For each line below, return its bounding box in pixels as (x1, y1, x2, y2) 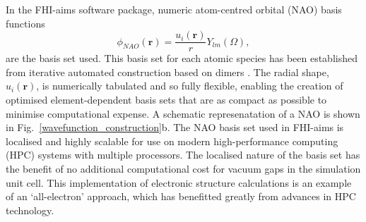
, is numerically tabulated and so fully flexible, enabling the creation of (36, 78, 343, 93)
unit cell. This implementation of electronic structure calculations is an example (6, 175, 352, 190)
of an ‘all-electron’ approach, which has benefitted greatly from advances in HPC (6, 189, 356, 204)
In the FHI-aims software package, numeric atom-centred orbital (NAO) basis (6, 2, 342, 16)
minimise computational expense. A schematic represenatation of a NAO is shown (6, 106, 360, 121)
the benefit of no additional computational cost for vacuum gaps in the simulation (6, 161, 361, 175)
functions (6, 16, 45, 30)
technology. (6, 202, 54, 217)
